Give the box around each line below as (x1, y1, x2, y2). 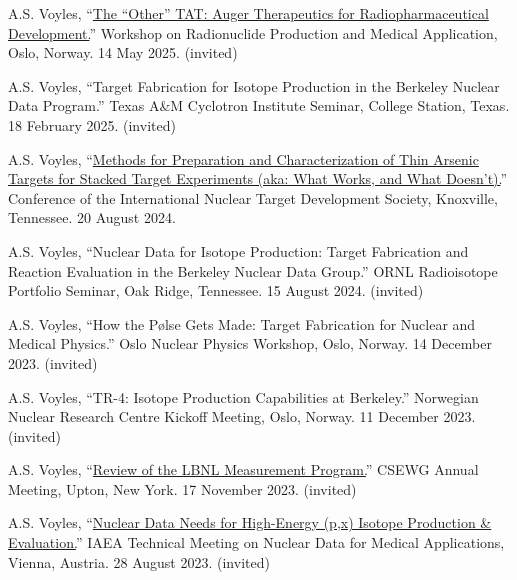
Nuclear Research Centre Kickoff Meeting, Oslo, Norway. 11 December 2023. (8, 406, 476, 427)
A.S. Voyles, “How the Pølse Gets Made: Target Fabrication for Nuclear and (8, 313, 476, 334)
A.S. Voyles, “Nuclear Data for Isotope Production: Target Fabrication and (8, 240, 469, 261)
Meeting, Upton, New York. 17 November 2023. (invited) (8, 478, 357, 499)
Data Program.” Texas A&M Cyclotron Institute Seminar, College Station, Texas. (8, 95, 510, 116)
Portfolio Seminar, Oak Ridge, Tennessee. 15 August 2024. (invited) (8, 280, 424, 301)
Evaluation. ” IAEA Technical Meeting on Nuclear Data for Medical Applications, (8, 532, 505, 553)
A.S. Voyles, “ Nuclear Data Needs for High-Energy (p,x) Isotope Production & (8, 512, 492, 533)
